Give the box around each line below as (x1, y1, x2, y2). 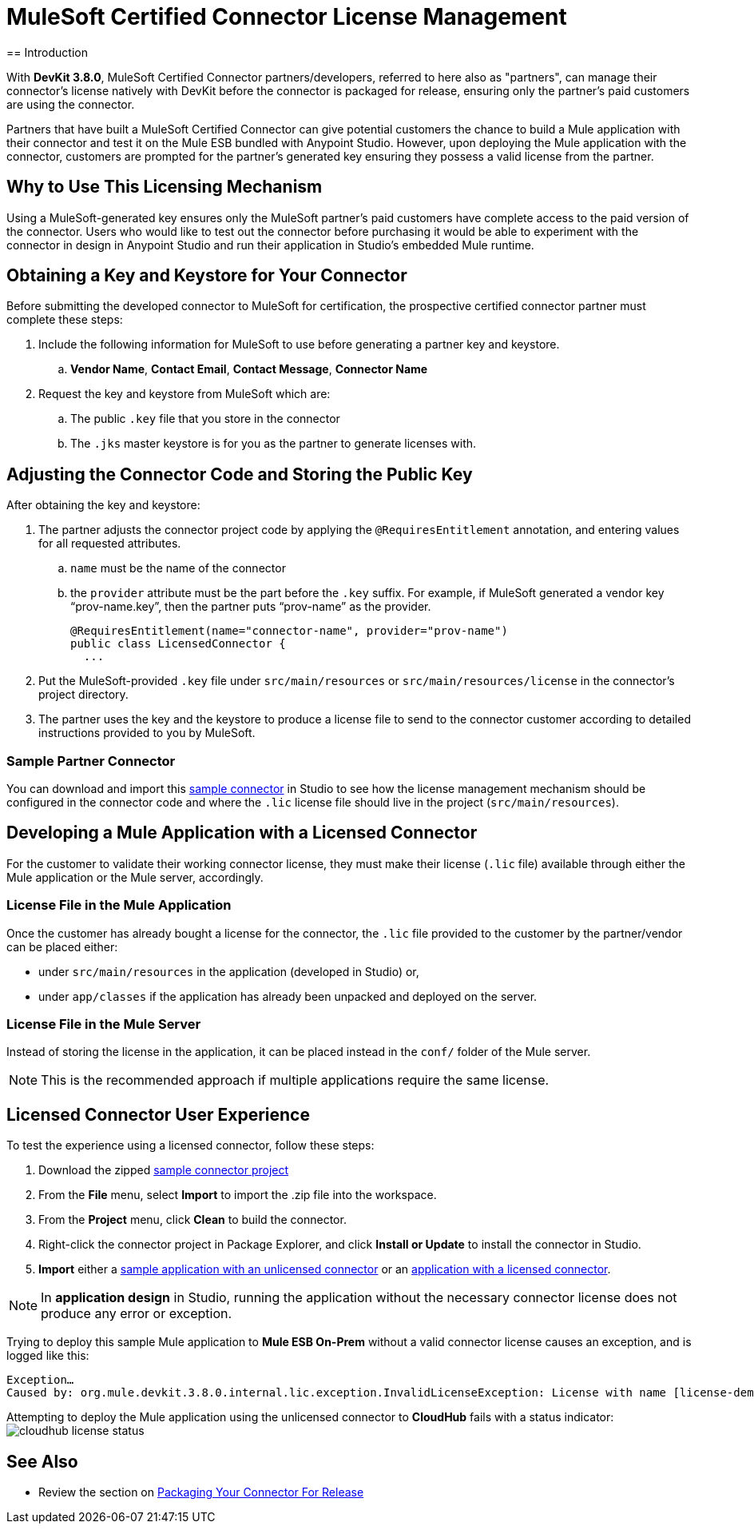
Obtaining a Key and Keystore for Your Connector (6, 265, 407, 286)
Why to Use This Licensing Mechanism (6, 177, 323, 197)
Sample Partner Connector (6, 752, 176, 769)
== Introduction (6, 45, 88, 59)
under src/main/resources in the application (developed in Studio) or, (38, 964, 419, 978)
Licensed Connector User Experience (6, 1104, 310, 1125)
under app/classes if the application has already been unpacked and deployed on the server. (38, 989, 538, 1003)
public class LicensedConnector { (70, 637, 286, 651)
